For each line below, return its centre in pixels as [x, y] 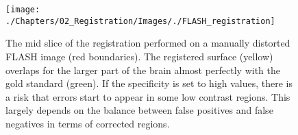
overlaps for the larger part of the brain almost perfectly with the [143, 70]
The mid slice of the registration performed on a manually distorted [148, 43]
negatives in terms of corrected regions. [88, 123]
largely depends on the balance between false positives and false [139, 110]
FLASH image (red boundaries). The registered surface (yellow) [139, 56]
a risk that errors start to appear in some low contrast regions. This [148, 96]
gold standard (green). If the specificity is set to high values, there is [149, 83]
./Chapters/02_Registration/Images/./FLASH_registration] [140, 21]
